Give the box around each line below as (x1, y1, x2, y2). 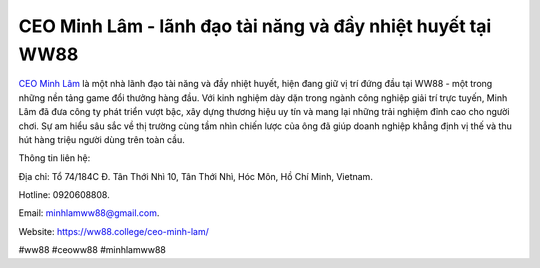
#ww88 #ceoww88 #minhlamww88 (18, 244, 167, 256)
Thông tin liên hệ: (18, 152, 91, 164)
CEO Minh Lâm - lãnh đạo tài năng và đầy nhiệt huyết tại (18, 15, 492, 37)
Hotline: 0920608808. (18, 189, 110, 201)
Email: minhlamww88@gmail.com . (18, 207, 160, 219)
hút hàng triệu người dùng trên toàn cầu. (18, 133, 185, 145)
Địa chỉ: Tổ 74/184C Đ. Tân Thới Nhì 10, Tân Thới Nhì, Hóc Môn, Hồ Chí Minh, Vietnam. (18, 170, 374, 182)
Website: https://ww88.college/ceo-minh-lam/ (18, 225, 209, 237)
